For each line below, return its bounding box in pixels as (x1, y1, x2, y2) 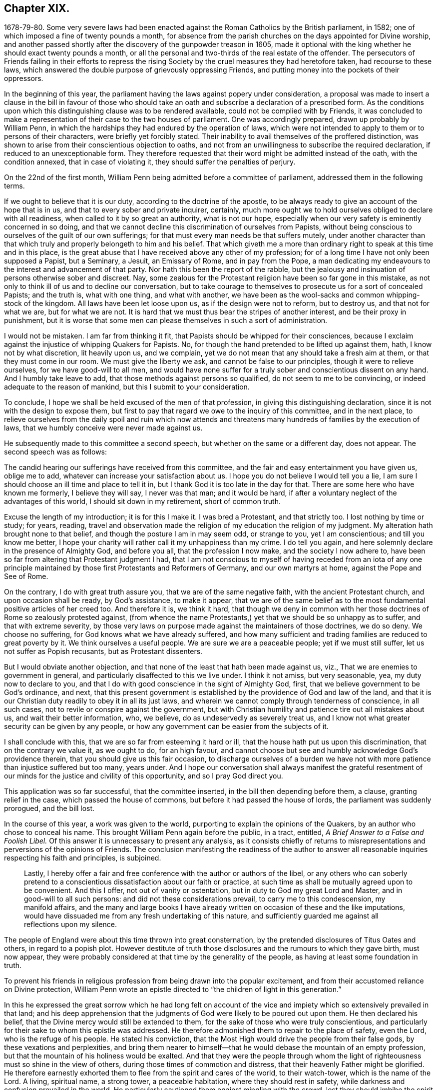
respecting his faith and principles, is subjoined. (4, 853, 161, 862)
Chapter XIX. (4, 2, 70, 14)
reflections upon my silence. (24, 920, 117, 929)
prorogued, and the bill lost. (4, 804, 95, 813)
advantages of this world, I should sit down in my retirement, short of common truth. (4, 497, 281, 506)
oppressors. (4, 74, 43, 83)
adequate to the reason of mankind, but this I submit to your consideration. (4, 382, 250, 391)
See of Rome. (4, 572, 48, 581)
